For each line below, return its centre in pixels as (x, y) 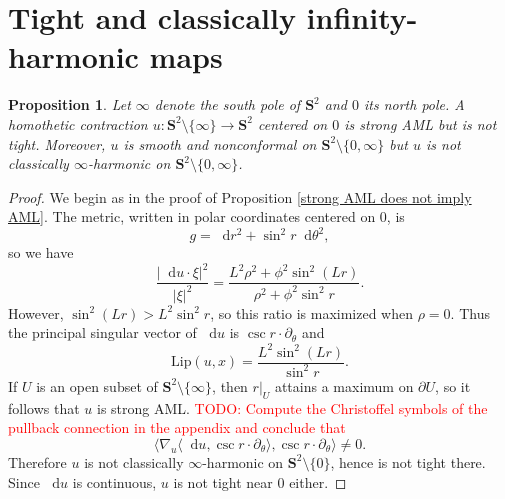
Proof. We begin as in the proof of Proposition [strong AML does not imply (240, 196)
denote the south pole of (227, 104)
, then (230, 385)
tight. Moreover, (57, 143)
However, (36, 312)
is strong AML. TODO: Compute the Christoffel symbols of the (292, 407)
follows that (44, 407)
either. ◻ (318, 481)
